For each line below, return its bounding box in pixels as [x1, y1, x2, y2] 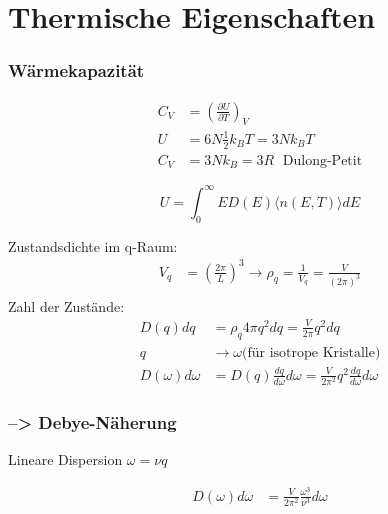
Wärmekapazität [8, 58, 145, 83]
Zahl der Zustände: [8, 295, 125, 316]
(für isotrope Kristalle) [242, 345, 381, 360]
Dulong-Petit [282, 153, 363, 168]
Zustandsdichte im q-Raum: [8, 235, 178, 256]
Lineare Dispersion [8, 449, 123, 470]
